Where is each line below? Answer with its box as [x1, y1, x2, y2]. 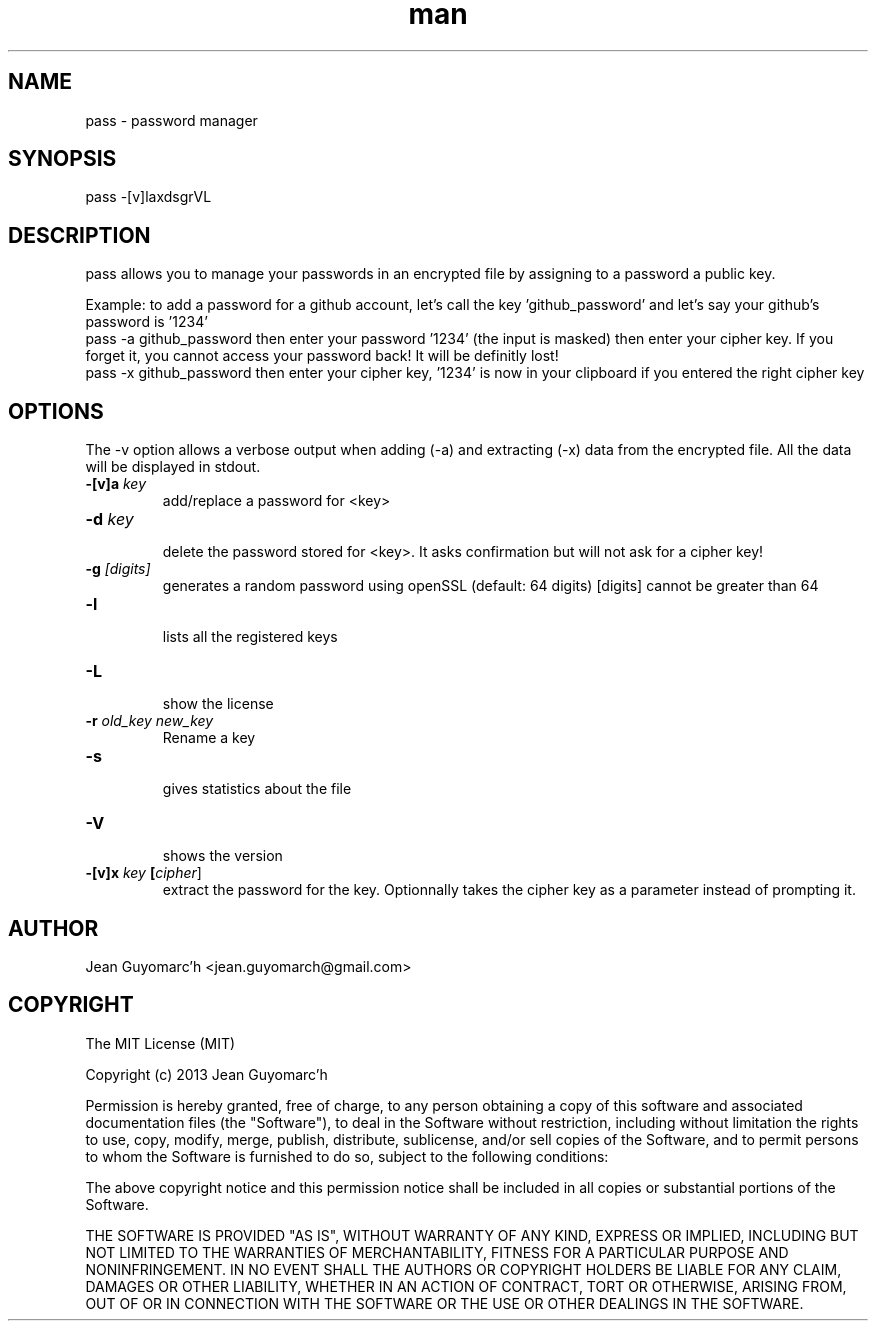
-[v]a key [85, 475, 146, 493]
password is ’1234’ [85, 313, 208, 331]
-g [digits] [85, 560, 151, 578]
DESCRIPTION [8, 222, 151, 248]
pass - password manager [85, 111, 258, 129]
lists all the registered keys [162, 628, 338, 646]
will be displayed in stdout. [85, 458, 261, 476]
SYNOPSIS [8, 146, 117, 172]
